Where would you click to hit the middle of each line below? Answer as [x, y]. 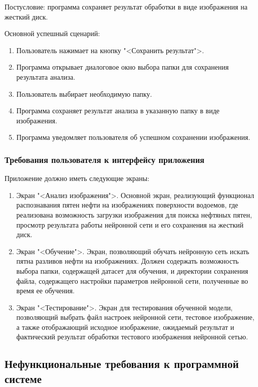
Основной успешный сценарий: [52, 33]
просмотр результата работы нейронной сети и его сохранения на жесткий [130, 224]
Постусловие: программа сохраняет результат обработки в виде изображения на [126, 7]
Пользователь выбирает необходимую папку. [84, 93]
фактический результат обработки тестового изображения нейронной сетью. [132, 337]
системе [23, 378]
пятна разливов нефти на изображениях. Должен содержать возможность [127, 261]
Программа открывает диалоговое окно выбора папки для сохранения [122, 67]
